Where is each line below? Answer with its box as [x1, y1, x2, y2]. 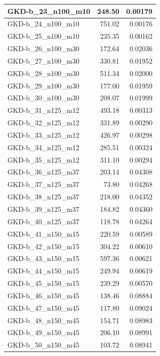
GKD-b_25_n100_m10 [7, 31, 79, 41]
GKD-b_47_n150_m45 [7, 302, 79, 313]
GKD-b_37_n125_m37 [7, 179, 79, 189]
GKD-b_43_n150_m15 [7, 253, 79, 264]
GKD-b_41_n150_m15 [7, 228, 79, 239]
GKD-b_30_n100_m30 [7, 92, 79, 103]
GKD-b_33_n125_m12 [7, 129, 79, 140]
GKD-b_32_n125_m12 [7, 117, 79, 128]
